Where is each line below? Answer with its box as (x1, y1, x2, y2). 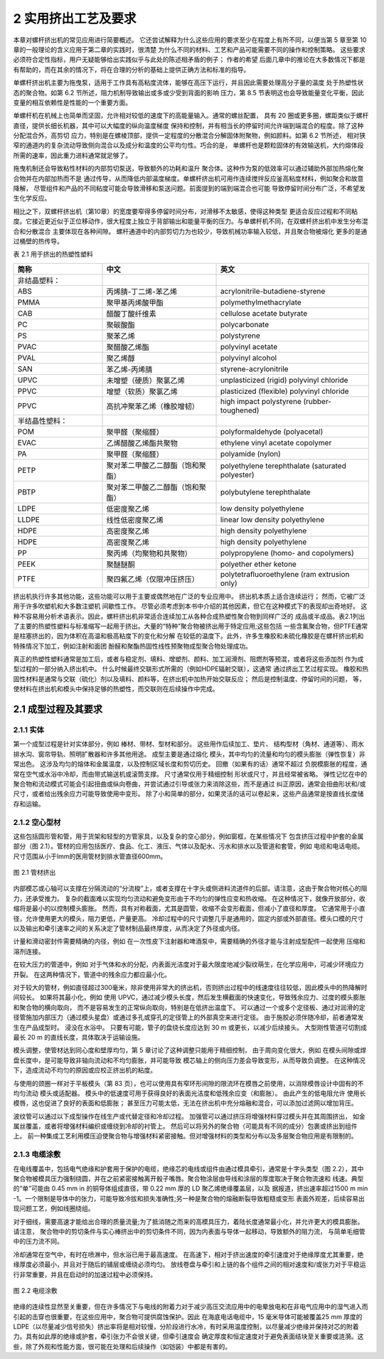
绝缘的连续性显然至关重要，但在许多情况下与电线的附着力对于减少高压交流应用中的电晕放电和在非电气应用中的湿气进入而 (13, 1302, 368, 1311)
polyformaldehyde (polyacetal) (220, 427, 324, 437)
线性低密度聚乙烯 (106, 515, 164, 525)
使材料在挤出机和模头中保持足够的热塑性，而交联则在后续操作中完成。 (13, 685, 219, 693)
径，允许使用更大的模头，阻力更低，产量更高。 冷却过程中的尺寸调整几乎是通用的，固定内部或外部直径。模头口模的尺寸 (13, 914, 364, 922)
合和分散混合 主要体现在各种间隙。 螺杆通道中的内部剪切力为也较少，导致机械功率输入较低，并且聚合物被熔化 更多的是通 (13, 227, 368, 235)
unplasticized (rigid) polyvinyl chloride (220, 375, 348, 385)
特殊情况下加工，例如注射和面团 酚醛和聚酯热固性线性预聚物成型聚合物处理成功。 (13, 641, 252, 650)
